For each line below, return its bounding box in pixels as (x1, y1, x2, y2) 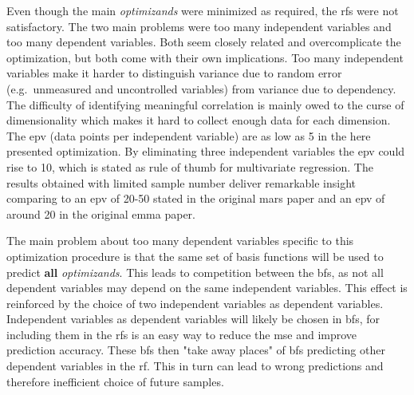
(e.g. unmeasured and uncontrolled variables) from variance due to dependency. (6, 80, 396, 97)
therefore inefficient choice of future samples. (6, 373, 224, 389)
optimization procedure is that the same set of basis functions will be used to (6, 247, 384, 264)
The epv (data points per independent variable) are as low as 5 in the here (6, 127, 371, 144)
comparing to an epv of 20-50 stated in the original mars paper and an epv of (6, 190, 385, 207)
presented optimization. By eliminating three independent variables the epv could (6, 143, 405, 160)
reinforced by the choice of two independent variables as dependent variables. (6, 294, 384, 311)
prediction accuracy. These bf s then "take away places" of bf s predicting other (6, 342, 385, 358)
